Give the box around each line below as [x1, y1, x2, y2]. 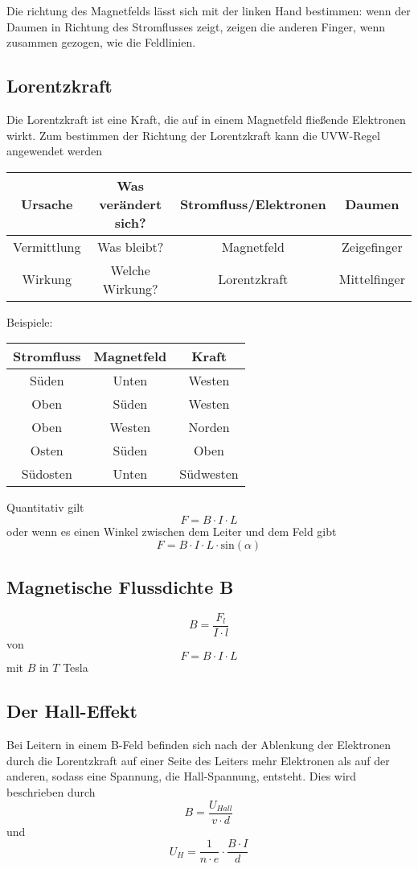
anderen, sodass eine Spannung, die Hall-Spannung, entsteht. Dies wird [6, 768, 357, 785]
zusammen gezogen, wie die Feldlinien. [6, 34, 196, 51]
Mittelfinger [338, 270, 405, 289]
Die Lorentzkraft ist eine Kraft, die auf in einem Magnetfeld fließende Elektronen [6, 110, 406, 127]
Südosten [21, 464, 72, 484]
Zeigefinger [342, 237, 403, 256]
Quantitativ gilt [6, 499, 84, 516]
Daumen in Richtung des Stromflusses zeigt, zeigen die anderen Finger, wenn [6, 18, 386, 35]
